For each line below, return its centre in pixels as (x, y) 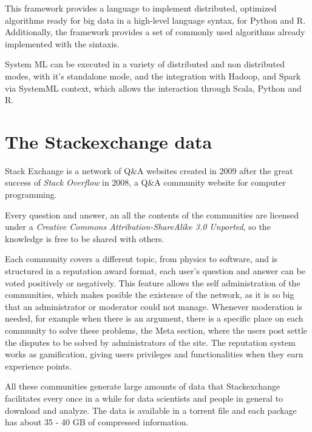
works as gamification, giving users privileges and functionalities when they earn (154, 354)
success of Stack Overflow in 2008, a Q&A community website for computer (145, 182)
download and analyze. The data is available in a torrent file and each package (151, 410)
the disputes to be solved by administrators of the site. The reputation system (150, 342)
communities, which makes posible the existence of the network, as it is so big (150, 295)
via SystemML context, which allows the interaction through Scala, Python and (153, 88)
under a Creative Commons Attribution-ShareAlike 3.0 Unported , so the (138, 227)
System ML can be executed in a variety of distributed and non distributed (145, 64)
